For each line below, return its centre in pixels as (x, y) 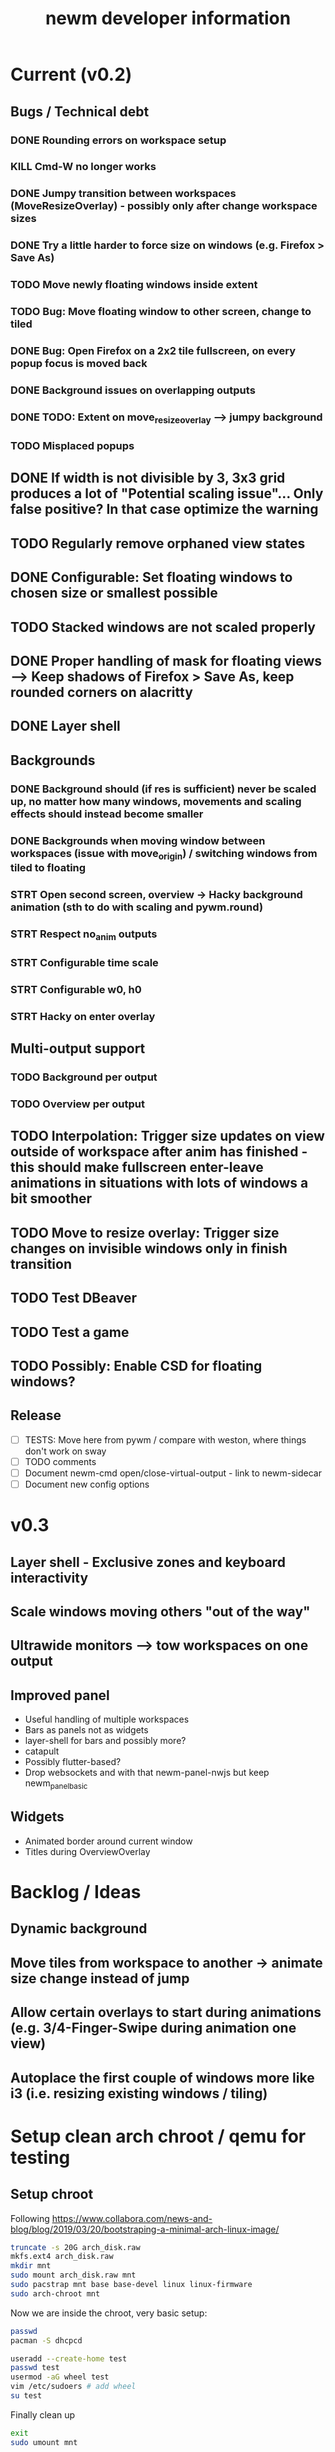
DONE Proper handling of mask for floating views (166, 661)
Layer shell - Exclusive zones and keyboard (148, 1562)
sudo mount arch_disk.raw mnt (73, 2275)
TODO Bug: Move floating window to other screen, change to (161, 312)
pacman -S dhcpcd (46, 2340)
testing (40, 2157)
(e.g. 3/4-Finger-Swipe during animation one (153, 2028)
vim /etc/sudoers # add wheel (73, 2387)
